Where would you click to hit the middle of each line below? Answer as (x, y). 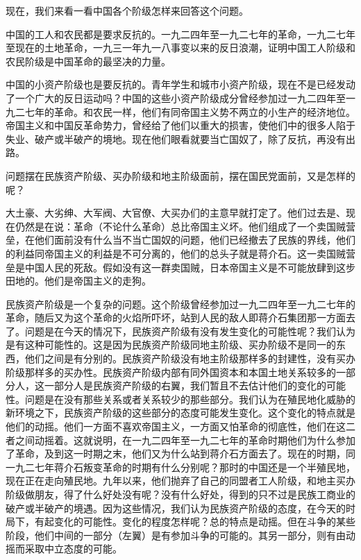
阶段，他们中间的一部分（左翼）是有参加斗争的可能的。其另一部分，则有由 (176, 535)
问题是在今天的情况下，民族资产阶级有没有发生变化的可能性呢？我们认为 (190, 331)
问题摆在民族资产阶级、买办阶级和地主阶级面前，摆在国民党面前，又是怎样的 (180, 175)
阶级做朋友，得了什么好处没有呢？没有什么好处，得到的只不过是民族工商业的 (180, 494)
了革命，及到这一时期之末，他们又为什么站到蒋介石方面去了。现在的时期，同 (180, 453)
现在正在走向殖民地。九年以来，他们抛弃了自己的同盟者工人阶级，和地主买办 (180, 481)
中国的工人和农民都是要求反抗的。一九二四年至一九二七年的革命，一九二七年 (180, 34)
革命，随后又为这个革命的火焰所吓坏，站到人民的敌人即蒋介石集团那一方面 (176, 317)
